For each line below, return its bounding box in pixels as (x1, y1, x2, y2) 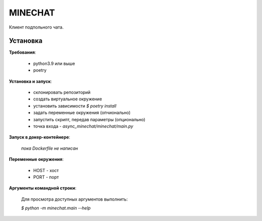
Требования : (9, 49, 36, 55)
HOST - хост (33, 167, 59, 173)
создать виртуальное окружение (33, 96, 102, 102)
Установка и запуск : (9, 78, 52, 84)
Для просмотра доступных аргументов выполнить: (21, 196, 128, 202)
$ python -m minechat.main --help (21, 205, 91, 211)
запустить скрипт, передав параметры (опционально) (33, 116, 146, 122)
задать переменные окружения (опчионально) (33, 110, 131, 116)
